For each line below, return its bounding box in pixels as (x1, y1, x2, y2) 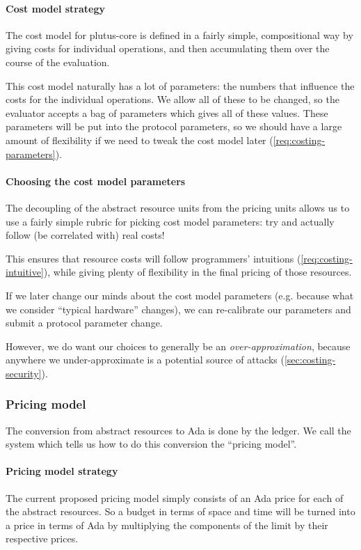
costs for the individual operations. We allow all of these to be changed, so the (6, 92, 339, 107)
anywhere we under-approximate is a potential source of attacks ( (6, 352, 284, 367)
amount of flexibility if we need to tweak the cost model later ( (6, 132, 273, 147)
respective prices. (6, 531, 79, 546)
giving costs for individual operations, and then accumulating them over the (6, 41, 330, 56)
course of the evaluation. (6, 54, 110, 69)
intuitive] (6, 265, 44, 279)
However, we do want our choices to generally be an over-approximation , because (6, 338, 351, 353)
